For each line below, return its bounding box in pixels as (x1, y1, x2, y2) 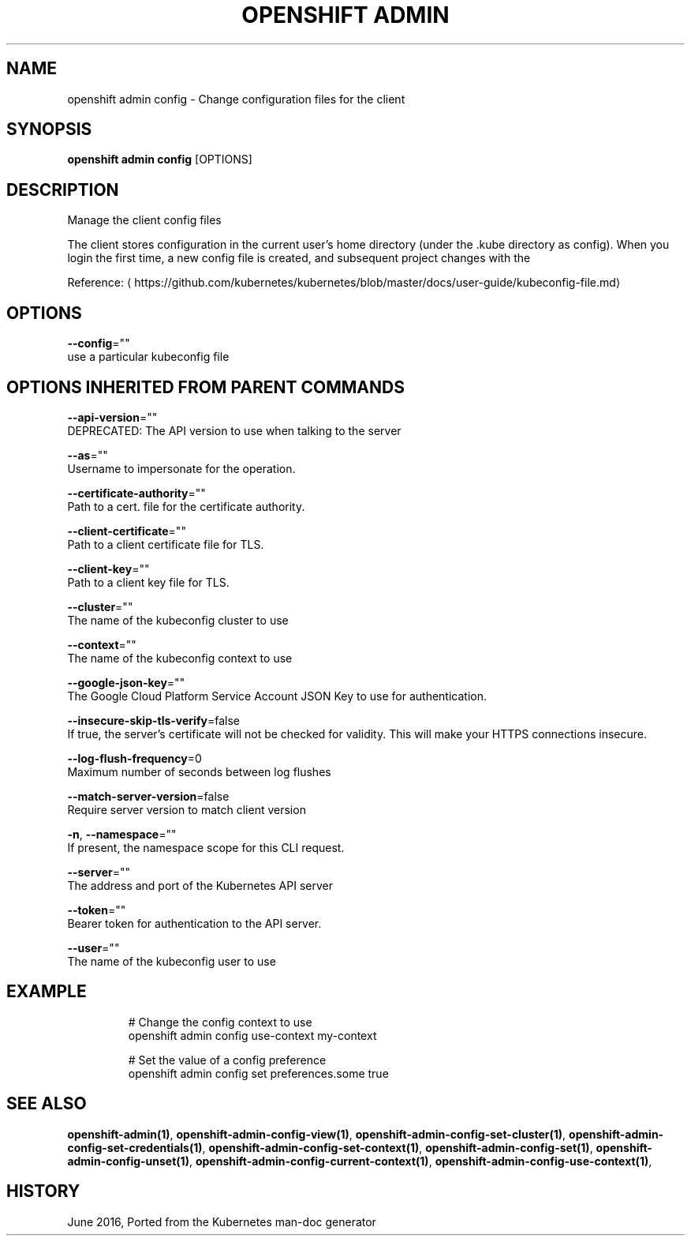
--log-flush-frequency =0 (67, 751, 202, 765)
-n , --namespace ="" (67, 827, 177, 841)
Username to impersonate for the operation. (67, 461, 296, 475)
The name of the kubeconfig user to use (67, 954, 276, 968)
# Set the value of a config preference (128, 1053, 327, 1067)
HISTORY (6, 1181, 80, 1202)
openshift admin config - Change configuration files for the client (67, 92, 405, 106)
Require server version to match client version (67, 802, 306, 816)
